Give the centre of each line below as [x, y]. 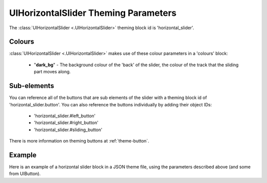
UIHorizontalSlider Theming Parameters [93, 13]
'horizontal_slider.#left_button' [65, 116]
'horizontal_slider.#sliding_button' [68, 130]
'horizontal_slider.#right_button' [66, 123]
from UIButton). [25, 174]
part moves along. [52, 72]
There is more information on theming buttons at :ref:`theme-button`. [79, 141]
